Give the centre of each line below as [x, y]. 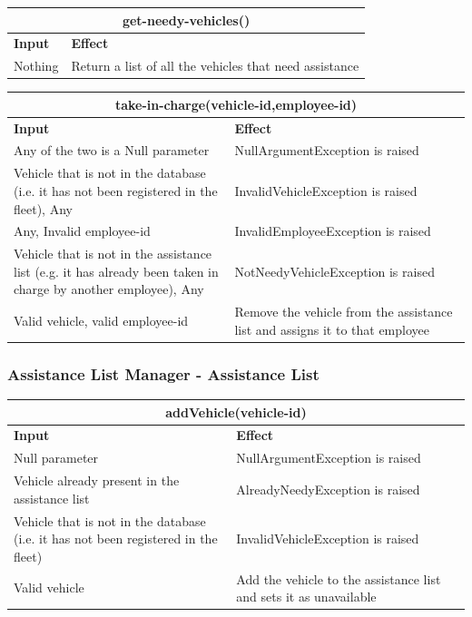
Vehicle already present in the [97, 480]
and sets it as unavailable [306, 597]
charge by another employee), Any [109, 289]
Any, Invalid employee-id [82, 231]
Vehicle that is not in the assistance [113, 254]
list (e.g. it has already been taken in [116, 271]
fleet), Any [43, 208]
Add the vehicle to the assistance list [339, 578]
